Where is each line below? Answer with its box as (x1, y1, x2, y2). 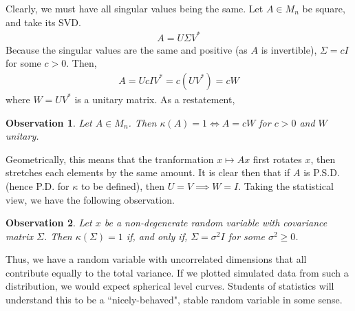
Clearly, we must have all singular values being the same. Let (6, 1, 263, 15)
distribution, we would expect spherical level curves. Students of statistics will (6, 279, 334, 293)
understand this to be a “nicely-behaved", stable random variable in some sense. (6, 292, 343, 307)
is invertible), (261, 42, 317, 56)
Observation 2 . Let (6, 215, 92, 230)
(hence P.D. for (6, 178, 69, 193)
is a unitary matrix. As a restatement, (74, 92, 235, 106)
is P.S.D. (303, 165, 340, 180)
